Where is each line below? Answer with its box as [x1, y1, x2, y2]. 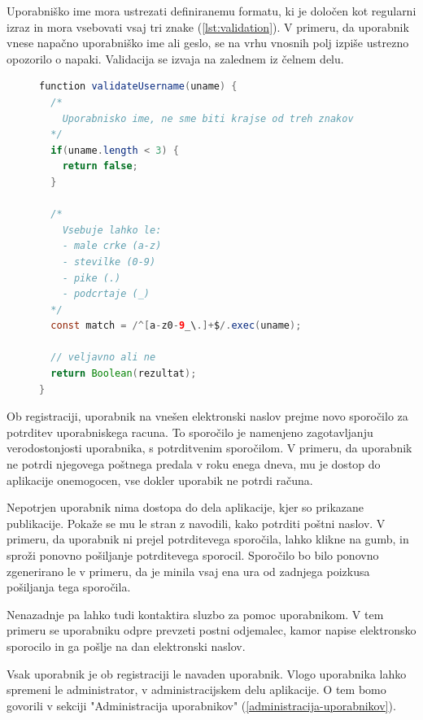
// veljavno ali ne [50, 351, 156, 364]
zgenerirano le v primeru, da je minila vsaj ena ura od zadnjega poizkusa [7, 562, 370, 579]
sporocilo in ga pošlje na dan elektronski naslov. [7, 637, 246, 654]
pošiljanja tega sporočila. [7, 578, 131, 596]
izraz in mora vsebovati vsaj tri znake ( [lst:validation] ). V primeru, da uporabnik [7, 18, 409, 35]
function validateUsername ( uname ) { [39, 81, 238, 93]
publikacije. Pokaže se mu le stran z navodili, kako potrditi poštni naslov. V [7, 514, 386, 531]
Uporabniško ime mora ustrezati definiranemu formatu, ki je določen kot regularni [7, 2, 416, 19]
